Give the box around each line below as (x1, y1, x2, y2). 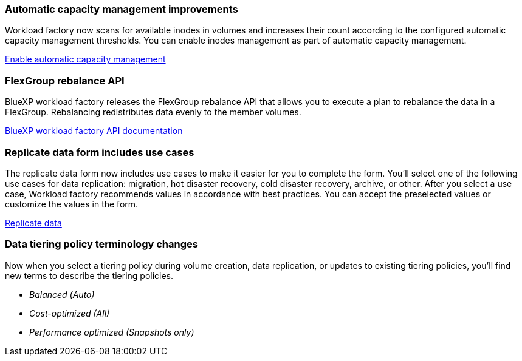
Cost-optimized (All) (29, 308, 110, 319)
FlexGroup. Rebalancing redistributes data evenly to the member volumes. (5, 107, 301, 118)
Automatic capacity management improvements (5, 3, 238, 15)
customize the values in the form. (5, 198, 139, 209)
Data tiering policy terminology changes (5, 238, 198, 251)
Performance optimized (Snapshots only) (29, 326, 194, 337)
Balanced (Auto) (29, 289, 95, 300)
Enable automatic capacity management (5, 54, 166, 65)
